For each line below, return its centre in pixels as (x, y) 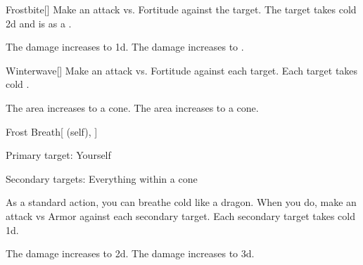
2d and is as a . (39, 23)
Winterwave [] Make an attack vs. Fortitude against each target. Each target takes (182, 70)
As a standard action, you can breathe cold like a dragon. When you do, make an (181, 202)
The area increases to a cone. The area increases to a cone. (132, 107)
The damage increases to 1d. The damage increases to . (125, 47)
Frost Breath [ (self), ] (52, 131)
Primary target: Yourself (58, 155)
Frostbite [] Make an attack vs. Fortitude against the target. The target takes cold (181, 9)
